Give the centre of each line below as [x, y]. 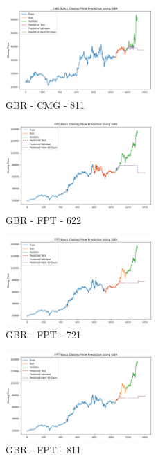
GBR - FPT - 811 [43, 450]
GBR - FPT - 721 [43, 335]
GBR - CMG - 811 [45, 104]
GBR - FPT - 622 [43, 219]
